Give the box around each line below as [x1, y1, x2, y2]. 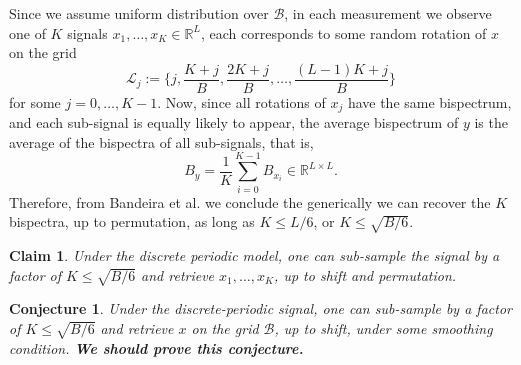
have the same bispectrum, [347, 91, 512, 112]
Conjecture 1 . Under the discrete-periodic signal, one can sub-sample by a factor [9, 298, 512, 319]
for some [9, 91, 61, 112]
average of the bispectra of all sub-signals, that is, [9, 131, 314, 152]
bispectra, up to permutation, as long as [9, 211, 255, 232]
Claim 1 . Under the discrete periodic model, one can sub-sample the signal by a [9, 244, 500, 265]
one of [9, 22, 46, 43]
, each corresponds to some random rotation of [200, 22, 487, 43]
